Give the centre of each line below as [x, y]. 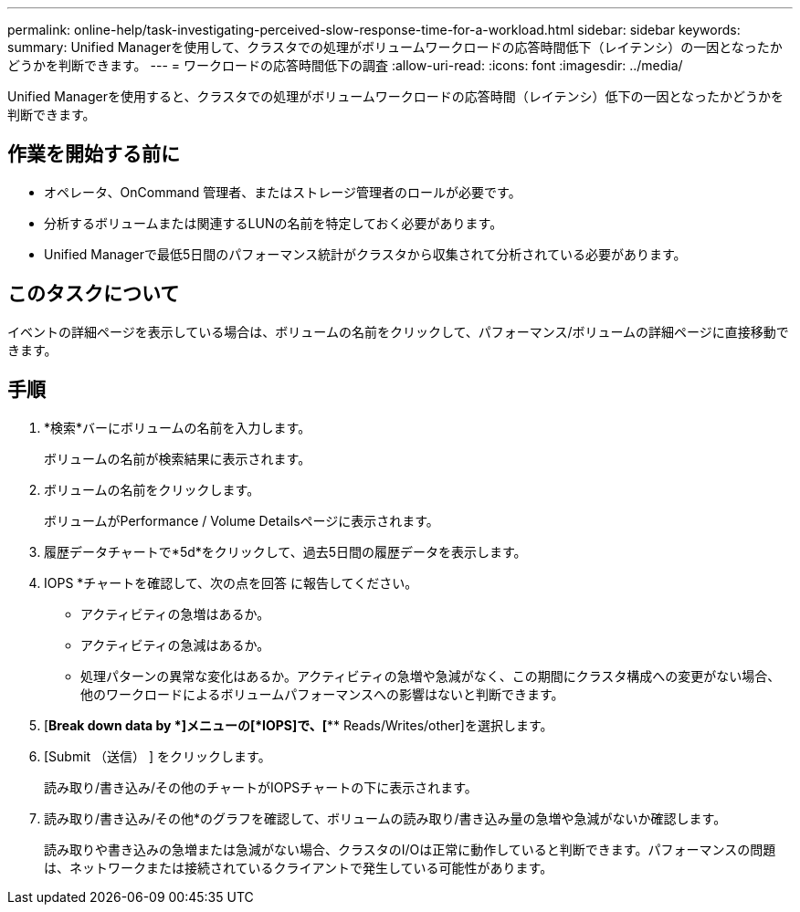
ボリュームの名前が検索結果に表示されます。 [178, 458]
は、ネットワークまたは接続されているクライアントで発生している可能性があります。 [299, 867]
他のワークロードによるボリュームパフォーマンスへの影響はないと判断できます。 [322, 694]
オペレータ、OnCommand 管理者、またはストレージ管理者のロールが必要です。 [283, 192]
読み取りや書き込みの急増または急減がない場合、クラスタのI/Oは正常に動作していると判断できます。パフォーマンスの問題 [410, 849]
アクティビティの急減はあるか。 [175, 645]
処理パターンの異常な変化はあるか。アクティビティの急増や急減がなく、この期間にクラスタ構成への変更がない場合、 [431, 676]
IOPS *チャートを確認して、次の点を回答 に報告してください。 [231, 582]
